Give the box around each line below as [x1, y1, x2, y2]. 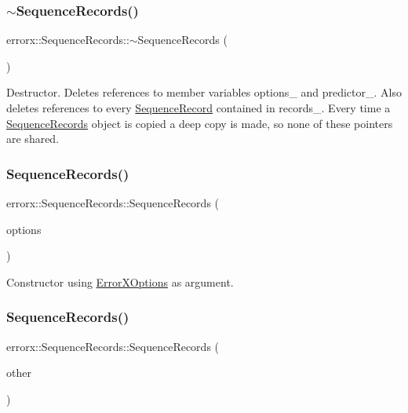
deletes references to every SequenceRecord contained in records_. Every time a [6, 100, 391, 115]
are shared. [6, 130, 60, 147]
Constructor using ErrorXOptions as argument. [6, 273, 234, 290]
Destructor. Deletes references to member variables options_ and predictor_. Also [6, 84, 402, 101]
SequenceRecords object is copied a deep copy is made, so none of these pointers [6, 115, 393, 131]
